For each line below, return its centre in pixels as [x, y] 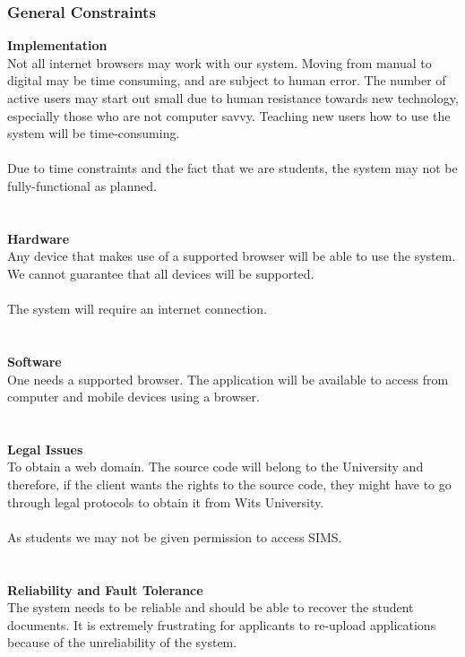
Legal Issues [45, 449]
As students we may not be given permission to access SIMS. [175, 536]
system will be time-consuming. [94, 133]
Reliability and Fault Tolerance [105, 589]
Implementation [57, 45]
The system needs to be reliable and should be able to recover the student [211, 607]
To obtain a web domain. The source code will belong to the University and [215, 467]
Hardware [39, 238]
